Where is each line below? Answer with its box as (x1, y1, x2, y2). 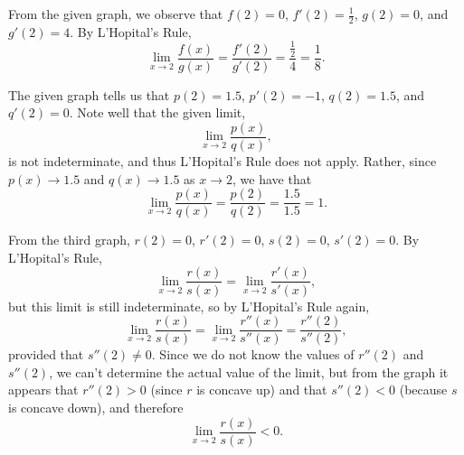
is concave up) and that (196, 380, 327, 399)
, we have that (232, 169, 312, 188)
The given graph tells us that (8, 85, 170, 104)
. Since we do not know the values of (151, 345, 355, 364)
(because (399, 380, 448, 399)
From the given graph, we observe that (8, 5, 223, 23)
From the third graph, (8, 230, 130, 249)
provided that (8, 345, 84, 364)
